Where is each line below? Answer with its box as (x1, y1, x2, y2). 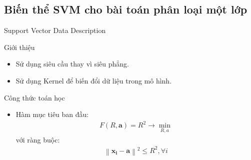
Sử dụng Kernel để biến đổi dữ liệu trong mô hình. (15, 75, 172, 85)
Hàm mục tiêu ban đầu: (15, 109, 89, 119)
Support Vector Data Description (4, 25, 106, 35)
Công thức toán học (4, 92, 65, 102)
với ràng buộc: (15, 134, 60, 144)
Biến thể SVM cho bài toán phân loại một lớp (4, 1, 247, 17)
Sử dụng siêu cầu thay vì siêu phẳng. (15, 58, 129, 69)
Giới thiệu (4, 41, 35, 52)
